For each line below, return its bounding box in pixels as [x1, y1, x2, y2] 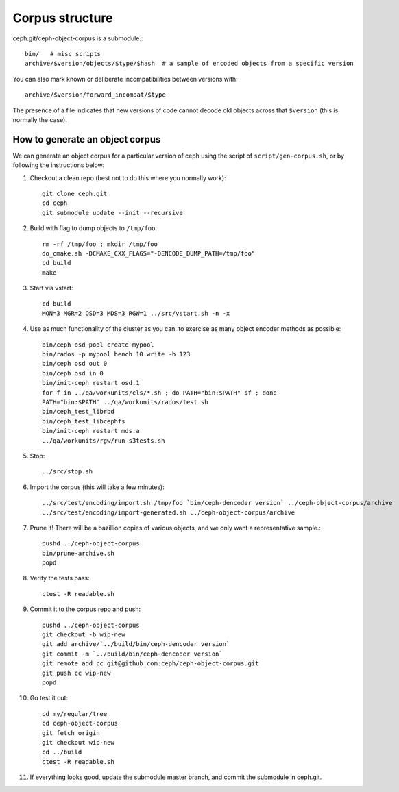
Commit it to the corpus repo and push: [29, 605, 141, 613]
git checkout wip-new [42, 739, 114, 746]
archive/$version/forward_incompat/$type [25, 91, 166, 99]
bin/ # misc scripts [25, 50, 101, 58]
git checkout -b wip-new [42, 631, 125, 639]
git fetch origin [42, 729, 100, 737]
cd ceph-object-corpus [42, 719, 119, 728]
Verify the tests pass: [29, 574, 90, 582]
